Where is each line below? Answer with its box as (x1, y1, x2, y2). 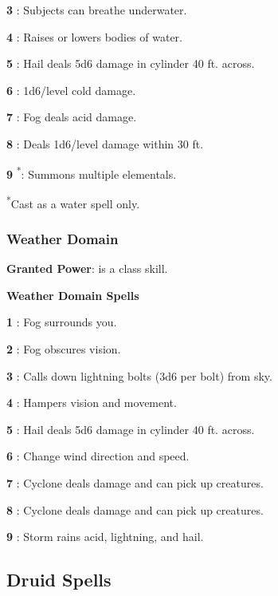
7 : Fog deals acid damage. (6, 109, 137, 125)
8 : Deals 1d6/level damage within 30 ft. (6, 135, 204, 152)
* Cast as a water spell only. (6, 192, 140, 211)
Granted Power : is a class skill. (6, 260, 168, 277)
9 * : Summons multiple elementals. (6, 163, 177, 182)
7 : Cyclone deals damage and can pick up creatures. (6, 475, 264, 491)
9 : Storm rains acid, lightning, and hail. (6, 528, 204, 545)
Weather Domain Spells (6, 286, 139, 303)
